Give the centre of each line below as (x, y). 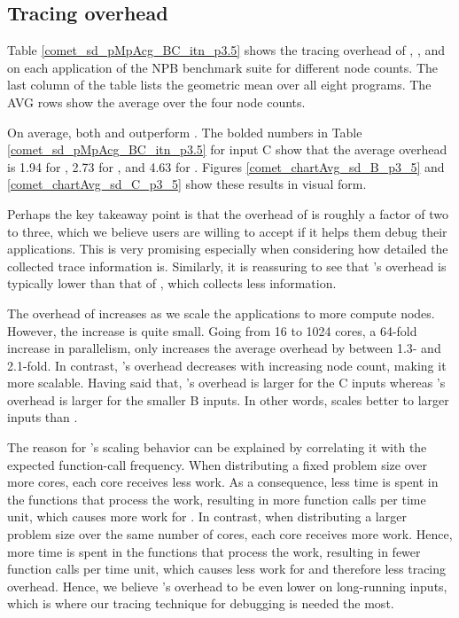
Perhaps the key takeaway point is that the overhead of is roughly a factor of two (228, 213)
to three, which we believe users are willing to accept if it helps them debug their (227, 231)
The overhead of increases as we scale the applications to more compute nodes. (221, 313)
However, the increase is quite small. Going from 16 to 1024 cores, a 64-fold (212, 330)
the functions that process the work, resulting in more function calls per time (217, 499)
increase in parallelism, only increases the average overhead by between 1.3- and (224, 348)
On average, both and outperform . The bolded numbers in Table (185, 132)
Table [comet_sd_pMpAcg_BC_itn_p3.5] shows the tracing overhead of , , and (226, 50)
